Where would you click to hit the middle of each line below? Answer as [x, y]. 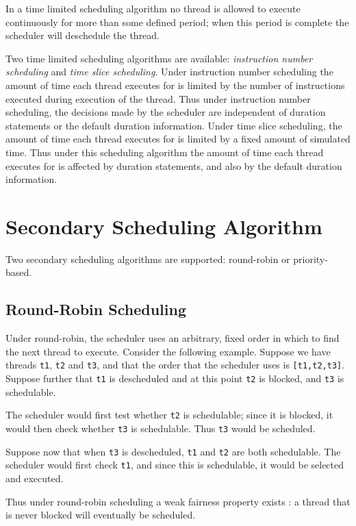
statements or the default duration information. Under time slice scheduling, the [174, 125]
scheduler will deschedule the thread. [83, 35]
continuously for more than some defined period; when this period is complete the [177, 22]
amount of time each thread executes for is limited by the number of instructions [175, 85]
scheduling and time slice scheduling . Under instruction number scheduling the [169, 72]
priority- [310, 259]
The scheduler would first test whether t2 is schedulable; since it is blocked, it [169, 415]
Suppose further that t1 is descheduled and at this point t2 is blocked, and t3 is [175, 378]
